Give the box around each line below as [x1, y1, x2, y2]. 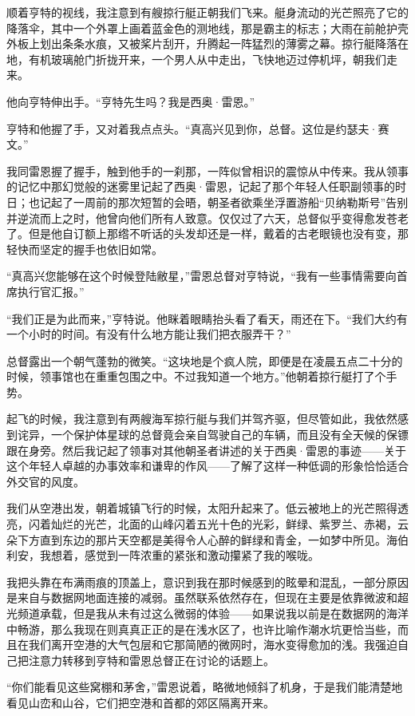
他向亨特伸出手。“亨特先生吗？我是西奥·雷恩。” [6, 93, 255, 109]
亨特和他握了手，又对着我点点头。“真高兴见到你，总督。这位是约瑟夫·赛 [6, 120, 389, 136]
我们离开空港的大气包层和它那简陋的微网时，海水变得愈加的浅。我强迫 [28, 636, 397, 653]
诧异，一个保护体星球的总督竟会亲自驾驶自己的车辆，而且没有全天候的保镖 [17, 426, 409, 443]
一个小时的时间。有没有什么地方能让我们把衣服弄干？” [6, 326, 291, 342]
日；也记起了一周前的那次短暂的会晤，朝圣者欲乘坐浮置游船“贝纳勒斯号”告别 [6, 193, 409, 210]
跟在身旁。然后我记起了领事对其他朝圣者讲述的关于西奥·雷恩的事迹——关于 [6, 441, 406, 458]
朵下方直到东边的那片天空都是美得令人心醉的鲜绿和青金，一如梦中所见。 [6, 531, 386, 548]
